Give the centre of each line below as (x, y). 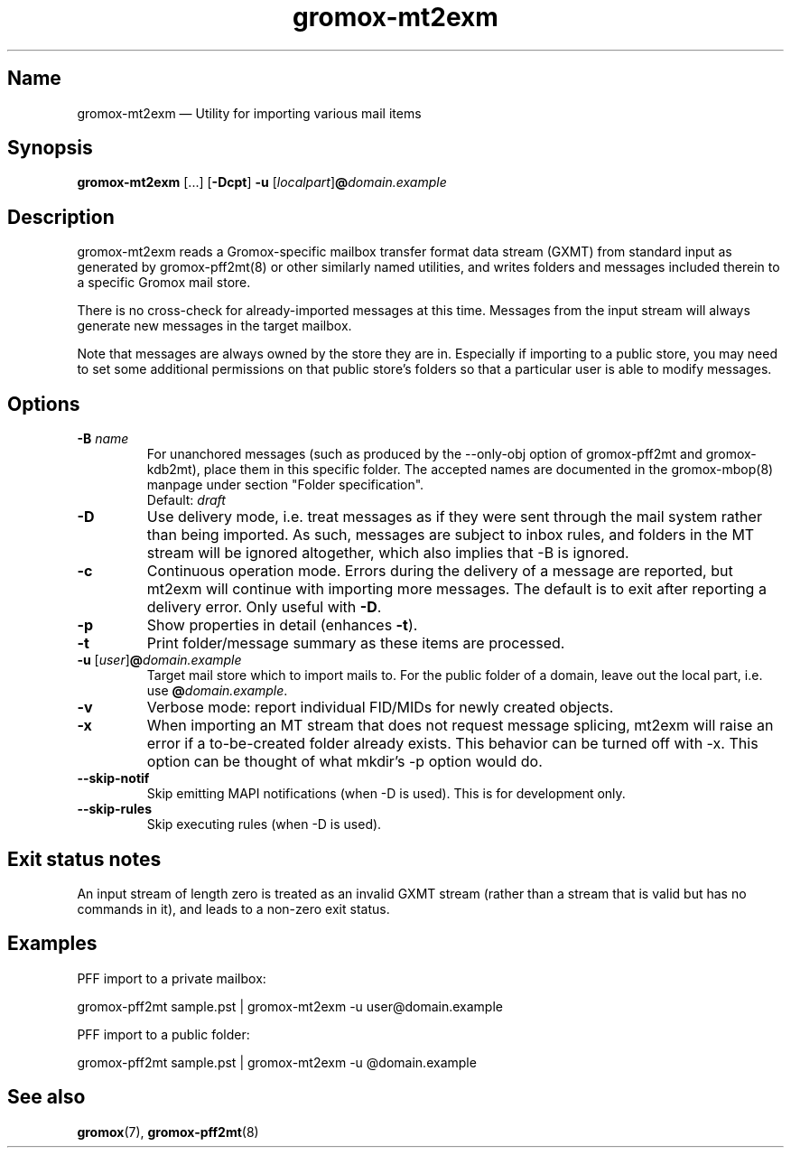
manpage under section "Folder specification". (285, 485)
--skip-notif (113, 778)
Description (61, 217)
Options (44, 404)
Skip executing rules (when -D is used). (264, 824)
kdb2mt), (173, 470)
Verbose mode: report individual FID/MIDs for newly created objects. (380, 708)
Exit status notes (84, 859)
